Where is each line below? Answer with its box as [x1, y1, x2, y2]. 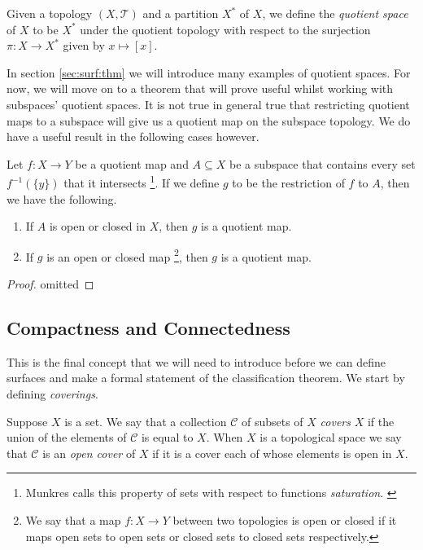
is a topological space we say [259, 429, 402, 446]
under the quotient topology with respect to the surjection [80, 20, 371, 37]
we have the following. [7, 190, 117, 207]
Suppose [7, 412, 48, 429]
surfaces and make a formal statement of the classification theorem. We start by [7, 369, 405, 386]
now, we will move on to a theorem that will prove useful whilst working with [7, 80, 394, 97]
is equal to [141, 429, 194, 446]
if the [367, 412, 395, 429]
